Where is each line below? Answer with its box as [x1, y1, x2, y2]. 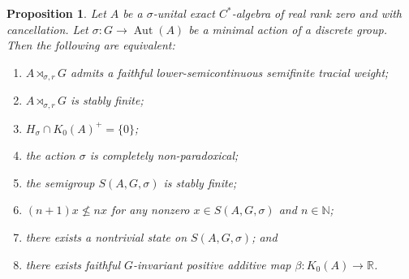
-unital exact [153, 5, 215, 21]
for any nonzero [110, 201, 190, 218]
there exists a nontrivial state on [25, 229, 187, 246]
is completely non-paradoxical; [89, 147, 239, 164]
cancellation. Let [6, 20, 88, 37]
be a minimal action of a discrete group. [188, 20, 387, 37]
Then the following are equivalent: [6, 36, 175, 54]
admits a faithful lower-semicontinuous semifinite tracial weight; [70, 63, 389, 80]
